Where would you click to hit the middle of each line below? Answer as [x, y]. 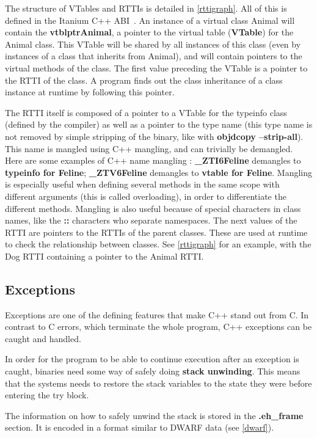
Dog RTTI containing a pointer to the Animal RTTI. [104, 256]
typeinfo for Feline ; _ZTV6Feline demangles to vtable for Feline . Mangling [159, 172]
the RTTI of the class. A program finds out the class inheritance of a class [144, 80]
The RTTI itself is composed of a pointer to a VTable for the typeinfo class [146, 112]
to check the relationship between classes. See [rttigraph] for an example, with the [158, 244]
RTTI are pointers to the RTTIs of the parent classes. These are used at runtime [156, 232]
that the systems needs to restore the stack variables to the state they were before [158, 383]
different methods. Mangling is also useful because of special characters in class [153, 208]
